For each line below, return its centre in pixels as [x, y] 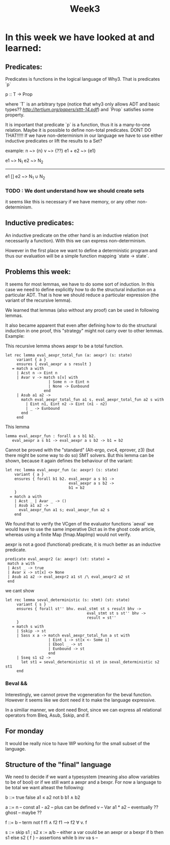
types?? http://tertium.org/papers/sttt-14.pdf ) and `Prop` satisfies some [79, 109]
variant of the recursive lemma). [38, 300]
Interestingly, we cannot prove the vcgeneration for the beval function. [79, 694]
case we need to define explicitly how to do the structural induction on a [80, 289]
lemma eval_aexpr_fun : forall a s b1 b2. [51, 436]
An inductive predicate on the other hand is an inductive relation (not [77, 235]
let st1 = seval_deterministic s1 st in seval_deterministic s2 [90, 662]
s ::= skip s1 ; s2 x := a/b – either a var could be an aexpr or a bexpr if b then [84, 832]
